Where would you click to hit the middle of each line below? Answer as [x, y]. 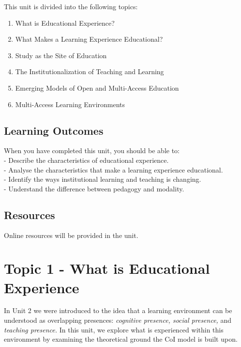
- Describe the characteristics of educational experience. [86, 160]
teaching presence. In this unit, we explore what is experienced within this [114, 329]
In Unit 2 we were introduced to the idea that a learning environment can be [118, 310]
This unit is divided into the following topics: [71, 6]
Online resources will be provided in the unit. [71, 235]
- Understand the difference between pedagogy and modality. [94, 188]
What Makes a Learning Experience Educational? [89, 39]
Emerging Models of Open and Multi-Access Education [97, 87]
